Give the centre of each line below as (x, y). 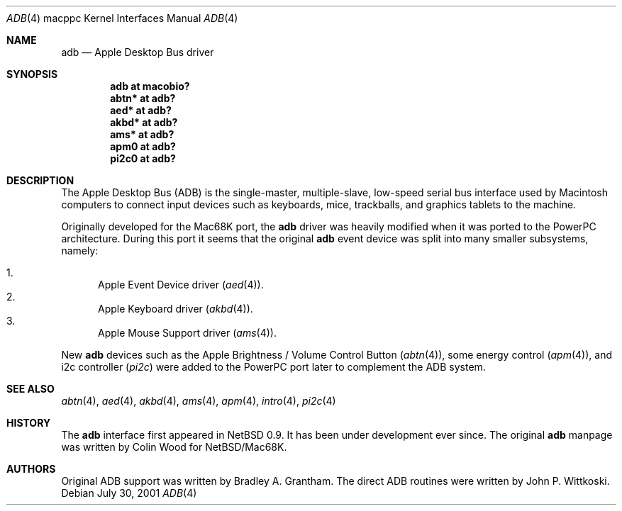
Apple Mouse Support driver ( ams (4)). (188, 333)
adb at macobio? (150, 86)
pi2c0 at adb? (143, 158)
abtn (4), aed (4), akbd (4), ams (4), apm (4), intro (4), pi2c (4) (199, 401)
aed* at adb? (141, 110)
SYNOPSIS (32, 74)
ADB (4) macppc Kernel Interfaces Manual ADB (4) (122, 18)
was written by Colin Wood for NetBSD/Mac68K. (174, 447)
